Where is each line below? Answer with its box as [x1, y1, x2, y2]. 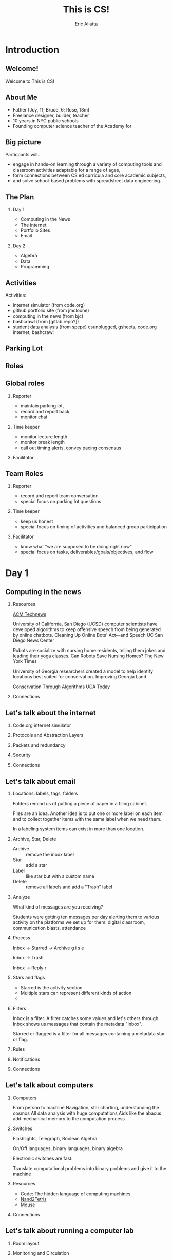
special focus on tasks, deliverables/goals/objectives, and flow [20, 549, 154, 555]
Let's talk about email [5, 777, 75, 786]
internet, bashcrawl [12, 329, 54, 335]
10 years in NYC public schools [12, 117, 79, 124]
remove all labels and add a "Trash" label [25, 884, 113, 890]
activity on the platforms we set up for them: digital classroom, [12, 919, 145, 925]
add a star [25, 862, 47, 868]
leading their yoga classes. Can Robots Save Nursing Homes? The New [12, 653, 164, 659]
